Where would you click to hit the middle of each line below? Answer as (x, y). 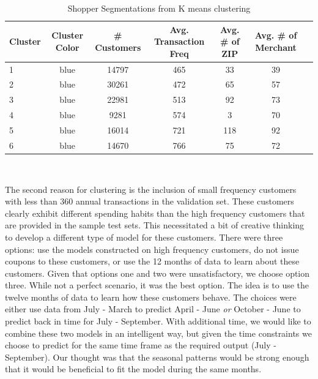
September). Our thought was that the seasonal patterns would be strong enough (157, 357)
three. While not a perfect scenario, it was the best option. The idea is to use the (157, 285)
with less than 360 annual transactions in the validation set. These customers (150, 201)
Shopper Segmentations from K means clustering (159, 8)
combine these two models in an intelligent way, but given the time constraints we (158, 333)
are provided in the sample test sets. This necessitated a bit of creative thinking (155, 225)
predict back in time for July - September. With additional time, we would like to (158, 321)
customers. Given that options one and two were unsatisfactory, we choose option (157, 273)
